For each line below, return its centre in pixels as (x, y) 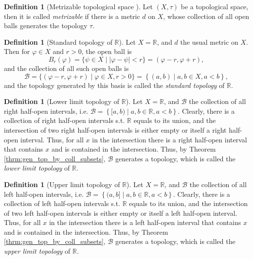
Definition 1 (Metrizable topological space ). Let (78, 6)
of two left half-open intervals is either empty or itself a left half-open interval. (121, 213)
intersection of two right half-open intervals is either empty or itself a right (115, 129)
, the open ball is (107, 51)
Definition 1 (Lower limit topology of (62, 101)
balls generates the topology (46, 26)
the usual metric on (209, 42)
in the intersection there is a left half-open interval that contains (145, 222)
